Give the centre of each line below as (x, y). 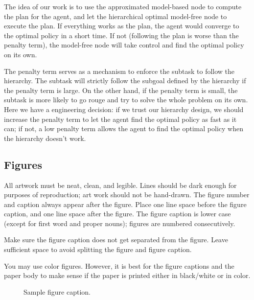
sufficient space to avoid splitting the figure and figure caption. (98, 249)
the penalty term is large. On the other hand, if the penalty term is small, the (121, 90)
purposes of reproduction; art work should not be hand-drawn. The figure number (127, 195)
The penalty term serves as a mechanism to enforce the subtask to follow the (119, 71)
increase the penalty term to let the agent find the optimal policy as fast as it (120, 119)
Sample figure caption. (57, 291)
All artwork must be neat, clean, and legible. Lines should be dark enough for (120, 185)
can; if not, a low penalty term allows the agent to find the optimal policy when (124, 128)
